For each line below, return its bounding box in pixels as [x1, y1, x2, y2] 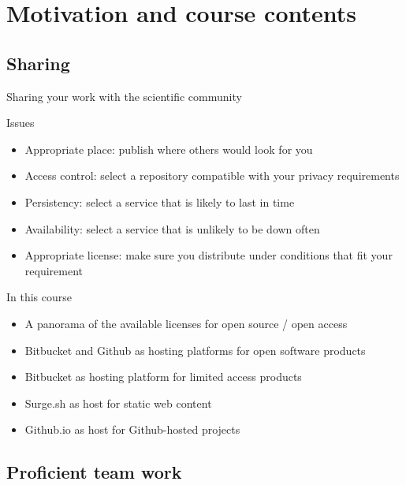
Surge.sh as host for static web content [24, 394, 212, 411]
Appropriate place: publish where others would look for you [24, 140, 313, 157]
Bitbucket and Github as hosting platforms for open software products [24, 341, 366, 358]
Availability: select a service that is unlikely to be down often [24, 220, 320, 237]
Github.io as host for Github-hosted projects [24, 421, 240, 438]
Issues [6, 114, 35, 131]
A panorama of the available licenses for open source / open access [24, 315, 348, 331]
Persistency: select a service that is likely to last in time [24, 193, 295, 210]
